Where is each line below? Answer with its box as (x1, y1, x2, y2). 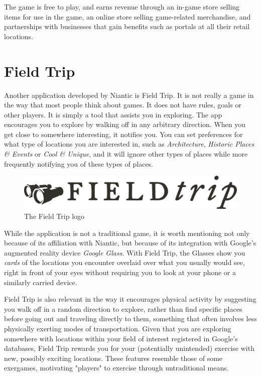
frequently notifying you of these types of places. (4, 158, 154, 169)
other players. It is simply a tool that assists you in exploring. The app (4, 109, 222, 119)
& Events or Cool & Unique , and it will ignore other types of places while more (4, 149, 248, 159)
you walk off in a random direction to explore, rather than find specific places (4, 303, 242, 314)
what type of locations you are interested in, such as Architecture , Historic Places (4, 139, 254, 149)
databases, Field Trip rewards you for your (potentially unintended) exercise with (4, 343, 254, 353)
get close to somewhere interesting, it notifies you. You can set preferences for (4, 129, 243, 139)
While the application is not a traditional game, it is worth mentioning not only (4, 227, 250, 238)
